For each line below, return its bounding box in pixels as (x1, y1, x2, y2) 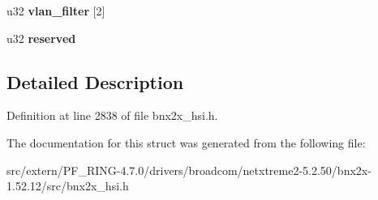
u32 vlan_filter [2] (6, 2, 105, 19)
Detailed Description (6, 69, 184, 94)
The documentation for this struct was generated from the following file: (6, 134, 366, 151)
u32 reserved (6, 29, 76, 46)
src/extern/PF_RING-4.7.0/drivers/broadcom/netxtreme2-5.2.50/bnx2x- (6, 161, 372, 178)
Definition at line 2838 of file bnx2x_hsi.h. (6, 107, 218, 124)
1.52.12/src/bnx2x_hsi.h (6, 177, 129, 194)
